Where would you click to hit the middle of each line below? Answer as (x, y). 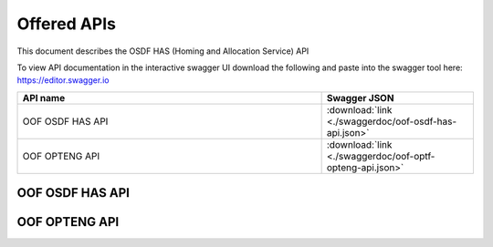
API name (44, 98)
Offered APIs (67, 24)
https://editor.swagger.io (63, 80)
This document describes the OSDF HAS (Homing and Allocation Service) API (163, 51)
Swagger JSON (360, 98)
